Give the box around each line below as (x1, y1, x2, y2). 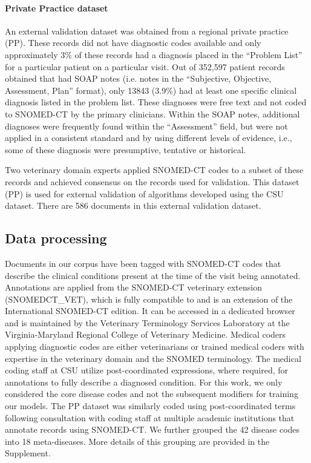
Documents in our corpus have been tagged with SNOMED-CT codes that (5, 257, 281, 269)
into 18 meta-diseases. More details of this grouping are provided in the (5, 435, 270, 447)
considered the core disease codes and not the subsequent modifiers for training (5, 387, 298, 400)
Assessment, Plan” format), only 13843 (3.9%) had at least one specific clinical (5, 84, 297, 96)
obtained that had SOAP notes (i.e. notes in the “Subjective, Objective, (5, 72, 272, 85)
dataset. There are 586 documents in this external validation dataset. (5, 199, 261, 212)
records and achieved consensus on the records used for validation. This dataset (5, 175, 300, 188)
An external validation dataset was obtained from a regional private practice (5, 24, 289, 37)
